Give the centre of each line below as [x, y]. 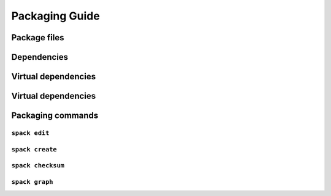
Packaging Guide [56, 16]
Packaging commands [55, 116]
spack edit [30, 133]
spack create [34, 149]
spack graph [32, 182]
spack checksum [38, 166]
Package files [38, 38]
